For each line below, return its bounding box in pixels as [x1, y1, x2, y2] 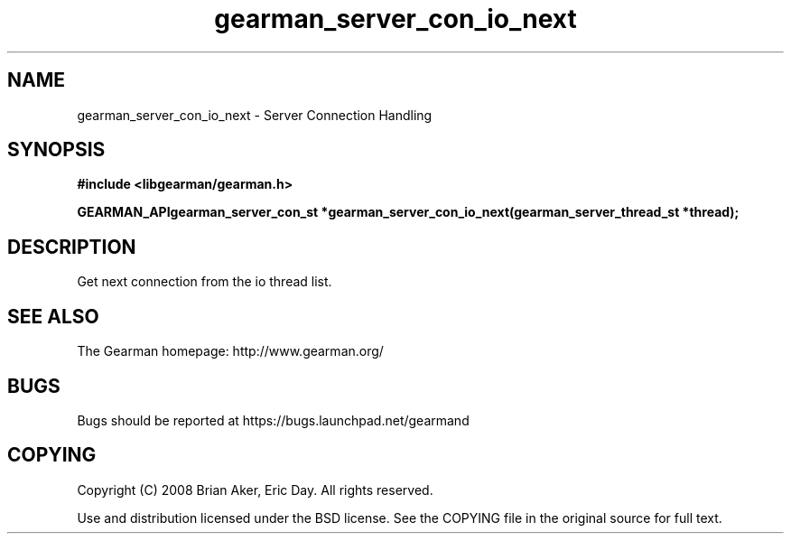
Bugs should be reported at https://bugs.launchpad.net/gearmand [77, 412, 470, 428]
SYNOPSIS [7, 138, 106, 162]
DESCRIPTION [7, 235, 136, 258]
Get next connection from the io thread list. [77, 274, 332, 290]
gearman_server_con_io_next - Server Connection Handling [77, 107, 433, 123]
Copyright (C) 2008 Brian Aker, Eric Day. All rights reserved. [77, 481, 433, 498]
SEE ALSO [7, 304, 99, 328]
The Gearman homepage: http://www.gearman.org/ [77, 343, 384, 359]
